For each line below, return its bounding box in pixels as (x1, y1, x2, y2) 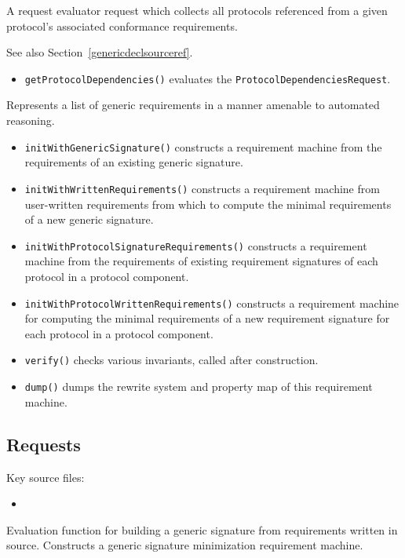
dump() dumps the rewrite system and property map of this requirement (24, 378, 373, 395)
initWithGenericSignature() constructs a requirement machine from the (24, 138, 382, 155)
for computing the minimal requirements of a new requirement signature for (24, 310, 390, 326)
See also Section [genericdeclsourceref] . (6, 44, 193, 60)
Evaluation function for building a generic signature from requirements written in (6, 521, 398, 538)
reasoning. (6, 112, 55, 129)
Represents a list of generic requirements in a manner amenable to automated (6, 97, 380, 113)
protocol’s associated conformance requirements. (6, 17, 238, 34)
